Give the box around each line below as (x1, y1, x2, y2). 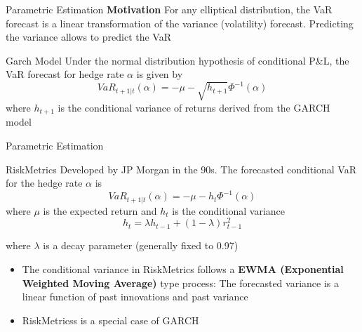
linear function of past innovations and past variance (22, 289, 248, 304)
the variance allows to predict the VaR (6, 29, 171, 44)
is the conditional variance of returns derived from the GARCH (58, 100, 330, 114)
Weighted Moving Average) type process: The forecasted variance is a (22, 275, 339, 290)
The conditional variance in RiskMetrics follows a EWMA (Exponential (22, 262, 344, 277)
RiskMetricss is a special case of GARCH (22, 312, 199, 327)
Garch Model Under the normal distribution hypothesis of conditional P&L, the (6, 53, 349, 67)
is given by (136, 67, 183, 81)
